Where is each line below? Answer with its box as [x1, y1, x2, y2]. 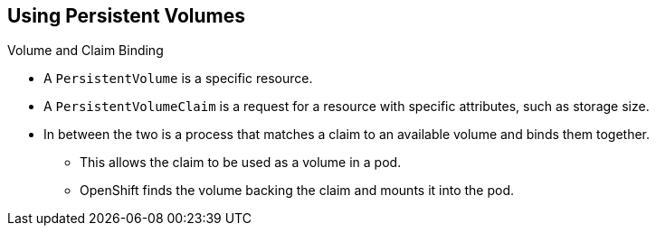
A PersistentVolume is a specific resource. [43, 70, 313, 87]
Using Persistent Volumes [7, 5, 246, 27]
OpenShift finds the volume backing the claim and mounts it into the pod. [80, 182, 515, 199]
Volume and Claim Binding [7, 42, 164, 59]
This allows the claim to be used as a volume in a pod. [80, 154, 402, 171]
